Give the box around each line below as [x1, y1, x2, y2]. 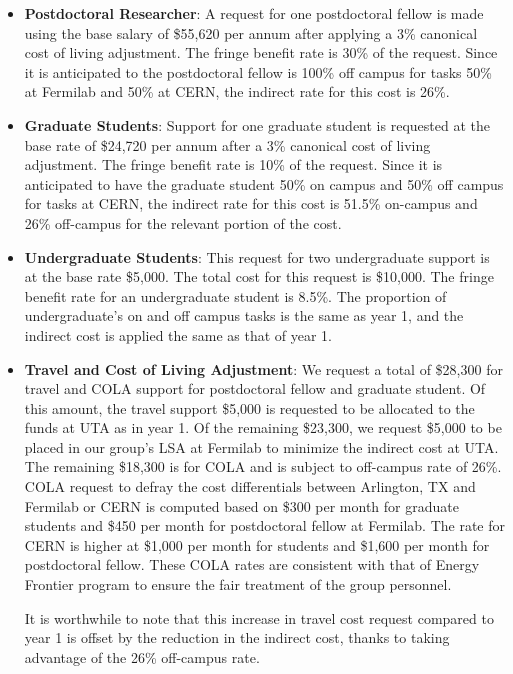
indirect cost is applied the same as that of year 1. [24, 324, 332, 345]
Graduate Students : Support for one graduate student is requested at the [24, 114, 490, 135]
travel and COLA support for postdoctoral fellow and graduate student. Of [24, 378, 486, 399]
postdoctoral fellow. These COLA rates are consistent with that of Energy [24, 554, 480, 575]
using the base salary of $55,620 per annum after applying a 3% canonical [24, 22, 478, 43]
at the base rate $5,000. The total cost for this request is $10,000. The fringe [24, 266, 494, 287]
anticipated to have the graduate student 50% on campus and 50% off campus [24, 173, 504, 194]
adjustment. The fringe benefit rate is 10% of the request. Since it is [24, 154, 443, 175]
